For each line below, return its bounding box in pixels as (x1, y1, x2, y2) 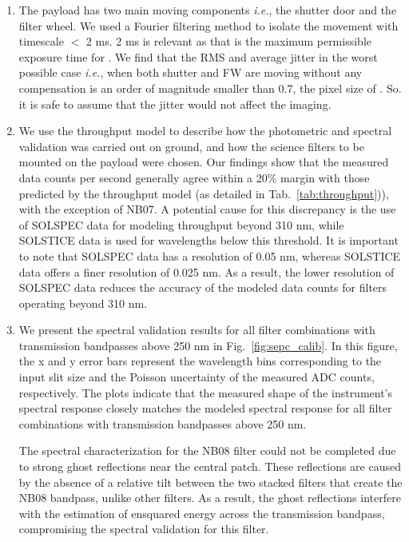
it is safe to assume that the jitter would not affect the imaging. (18, 95, 332, 112)
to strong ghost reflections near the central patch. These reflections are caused (18, 458, 401, 475)
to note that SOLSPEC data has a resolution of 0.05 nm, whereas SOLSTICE (18, 247, 401, 264)
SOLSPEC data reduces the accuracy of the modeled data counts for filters (18, 279, 387, 296)
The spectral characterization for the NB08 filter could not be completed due (18, 442, 396, 459)
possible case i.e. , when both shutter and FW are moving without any (18, 64, 363, 81)
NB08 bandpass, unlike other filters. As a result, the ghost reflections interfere (18, 489, 401, 506)
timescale (18, 33, 64, 50)
